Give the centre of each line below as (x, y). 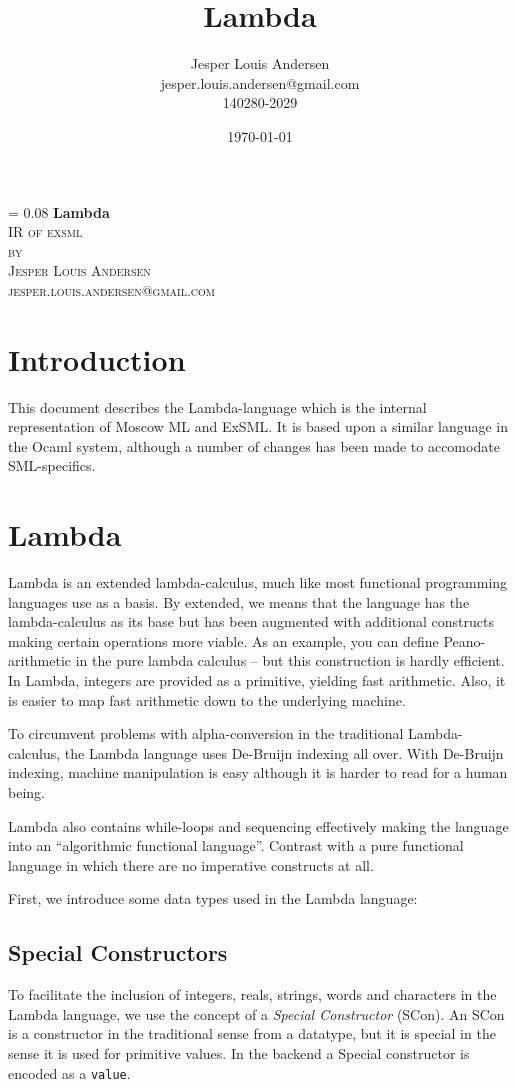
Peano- (464, 640)
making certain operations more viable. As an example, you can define (223, 640)
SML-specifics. (52, 465)
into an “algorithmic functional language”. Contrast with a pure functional (236, 845)
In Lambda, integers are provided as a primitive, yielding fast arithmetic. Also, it (257, 680)
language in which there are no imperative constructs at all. (191, 864)
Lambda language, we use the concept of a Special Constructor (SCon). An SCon (256, 1013)
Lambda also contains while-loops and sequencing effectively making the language (258, 825)
